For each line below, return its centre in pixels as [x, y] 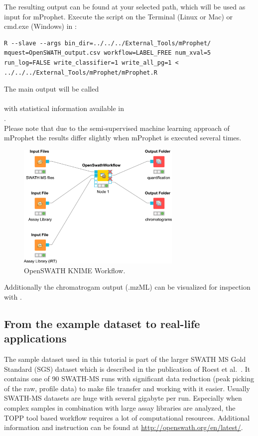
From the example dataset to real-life [102, 323]
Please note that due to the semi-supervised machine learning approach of [117, 128]
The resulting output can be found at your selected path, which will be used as [125, 6]
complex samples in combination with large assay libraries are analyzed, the [120, 408]
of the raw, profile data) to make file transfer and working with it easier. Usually [127, 388]
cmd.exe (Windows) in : [40, 26]
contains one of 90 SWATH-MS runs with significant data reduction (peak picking [129, 379]
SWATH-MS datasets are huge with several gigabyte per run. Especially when [123, 398]
